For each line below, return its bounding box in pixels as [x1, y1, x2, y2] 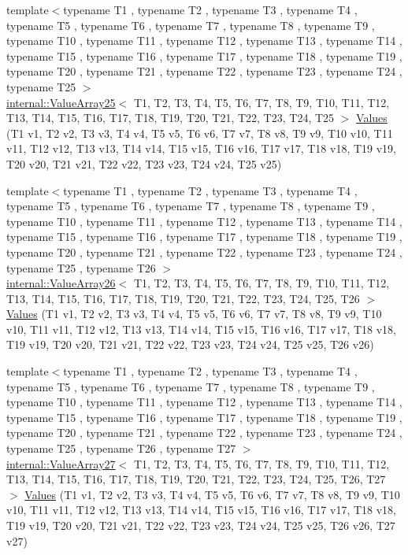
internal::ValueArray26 [6, 275, 116, 291]
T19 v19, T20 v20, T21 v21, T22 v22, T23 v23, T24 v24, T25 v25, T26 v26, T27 [6, 517, 395, 533]
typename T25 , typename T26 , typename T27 [6, 440, 236, 457]
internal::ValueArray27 [6, 455, 116, 472]
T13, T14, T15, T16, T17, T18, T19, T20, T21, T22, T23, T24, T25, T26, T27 [6, 471, 386, 487]
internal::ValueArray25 [6, 94, 116, 110]
